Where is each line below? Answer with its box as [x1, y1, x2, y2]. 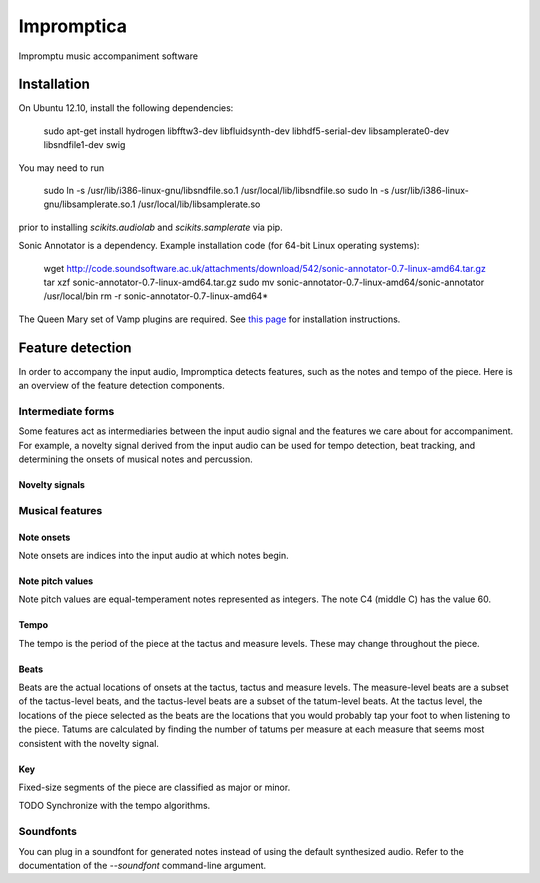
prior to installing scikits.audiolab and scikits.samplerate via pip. [18, 221, 284, 233]
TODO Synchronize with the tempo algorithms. [18, 800, 211, 812]
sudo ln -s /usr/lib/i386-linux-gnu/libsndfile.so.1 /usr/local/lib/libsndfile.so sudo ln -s [43, 185, 390, 197]
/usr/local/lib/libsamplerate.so [137, 198, 261, 210]
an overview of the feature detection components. [18, 380, 225, 392]
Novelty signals [18, 478, 85, 490]
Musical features [18, 503, 103, 517]
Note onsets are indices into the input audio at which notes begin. [18, 549, 289, 561]
